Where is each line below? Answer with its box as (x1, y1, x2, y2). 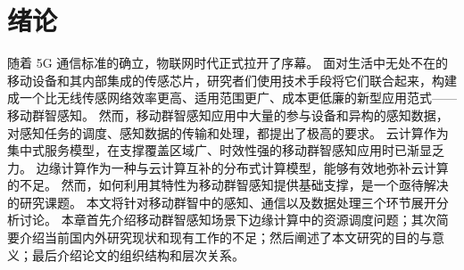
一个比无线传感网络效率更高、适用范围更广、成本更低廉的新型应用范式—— (19, 88, 457, 107)
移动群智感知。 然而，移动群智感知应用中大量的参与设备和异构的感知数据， (7, 105, 449, 124)
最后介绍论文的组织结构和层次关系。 (31, 245, 244, 264)
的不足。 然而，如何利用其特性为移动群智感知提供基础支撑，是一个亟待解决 (7, 176, 449, 194)
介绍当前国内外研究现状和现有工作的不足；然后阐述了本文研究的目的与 (19, 228, 432, 247)
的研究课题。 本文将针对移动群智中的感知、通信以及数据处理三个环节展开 (7, 192, 436, 211)
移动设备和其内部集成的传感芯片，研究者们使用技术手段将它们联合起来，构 (7, 70, 444, 89)
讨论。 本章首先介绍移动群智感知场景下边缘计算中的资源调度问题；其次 (19, 210, 436, 229)
